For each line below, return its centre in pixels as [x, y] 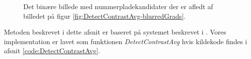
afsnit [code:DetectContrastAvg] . [52, 51]
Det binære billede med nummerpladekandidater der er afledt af [118, 6]
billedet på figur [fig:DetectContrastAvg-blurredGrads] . [105, 16]
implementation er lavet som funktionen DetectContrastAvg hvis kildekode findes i [125, 41]
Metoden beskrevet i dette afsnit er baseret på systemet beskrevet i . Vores [115, 32]
